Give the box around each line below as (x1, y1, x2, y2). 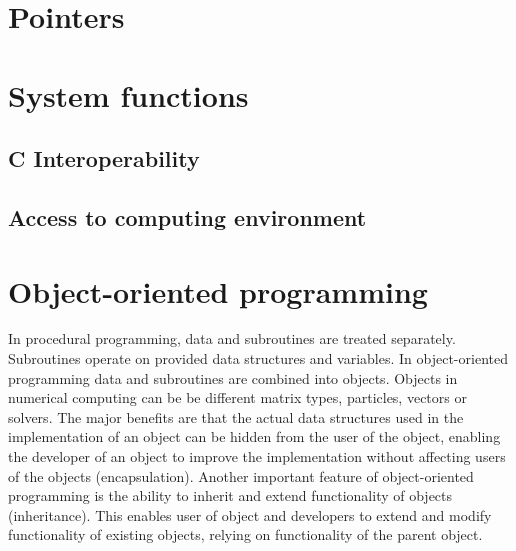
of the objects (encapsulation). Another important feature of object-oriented (8, 465, 474, 486)
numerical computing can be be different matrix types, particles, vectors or (8, 387, 467, 408)
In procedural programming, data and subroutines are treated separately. (8, 328, 456, 349)
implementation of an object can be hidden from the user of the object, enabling (8, 426, 501, 447)
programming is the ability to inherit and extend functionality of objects (8, 485, 453, 506)
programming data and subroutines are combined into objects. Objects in (8, 367, 458, 388)
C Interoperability (8, 143, 200, 174)
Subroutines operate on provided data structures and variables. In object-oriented (8, 348, 508, 369)
